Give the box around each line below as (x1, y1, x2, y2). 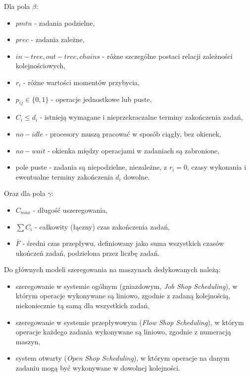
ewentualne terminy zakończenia (15, 171, 113, 182)
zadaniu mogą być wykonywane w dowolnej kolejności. (15, 363, 180, 373)
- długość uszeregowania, (33, 204, 107, 215)
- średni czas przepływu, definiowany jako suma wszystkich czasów (22, 238, 224, 248)
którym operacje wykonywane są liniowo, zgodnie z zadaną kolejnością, (15, 290, 231, 301)
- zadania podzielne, (34, 17, 95, 28)
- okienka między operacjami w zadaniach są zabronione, (48, 145, 220, 155)
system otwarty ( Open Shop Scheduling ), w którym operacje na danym (15, 353, 230, 363)
